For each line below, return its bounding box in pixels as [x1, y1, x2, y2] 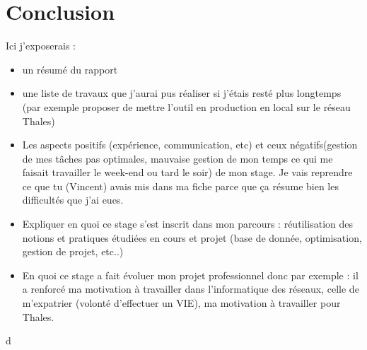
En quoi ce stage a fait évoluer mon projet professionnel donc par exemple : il [22, 267, 359, 282]
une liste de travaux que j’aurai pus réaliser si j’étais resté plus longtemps [22, 86, 342, 100]
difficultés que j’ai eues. [22, 192, 124, 207]
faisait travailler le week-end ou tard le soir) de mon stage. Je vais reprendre [22, 165, 353, 180]
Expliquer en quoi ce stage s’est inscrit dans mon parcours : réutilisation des [22, 216, 354, 231]
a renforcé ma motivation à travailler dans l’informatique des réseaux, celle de [22, 281, 359, 296]
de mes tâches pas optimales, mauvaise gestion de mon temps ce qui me [22, 151, 333, 165]
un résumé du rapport [22, 62, 118, 76]
